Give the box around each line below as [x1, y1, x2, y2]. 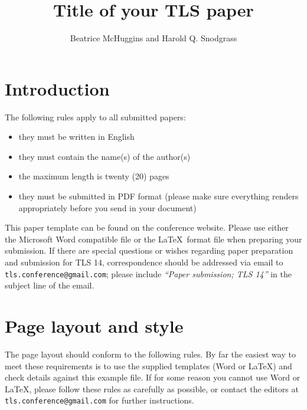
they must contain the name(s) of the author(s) [18, 150, 191, 162]
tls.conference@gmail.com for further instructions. [5, 394, 194, 406]
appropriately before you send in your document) [18, 201, 197, 214]
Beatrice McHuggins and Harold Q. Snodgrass [70, 32, 237, 44]
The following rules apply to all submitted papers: [5, 110, 186, 123]
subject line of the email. [5, 279, 94, 291]
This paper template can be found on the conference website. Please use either [5, 221, 289, 234]
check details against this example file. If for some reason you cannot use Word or [5, 371, 301, 383]
